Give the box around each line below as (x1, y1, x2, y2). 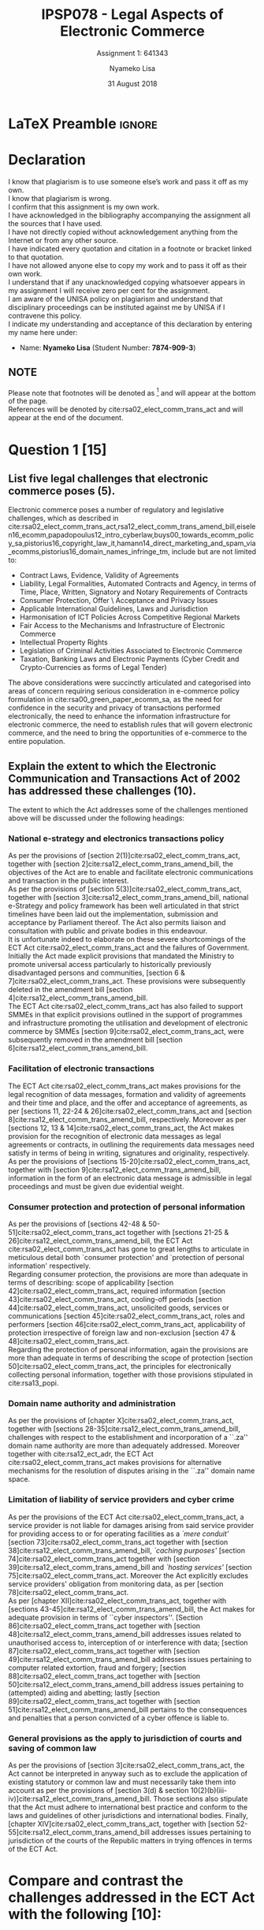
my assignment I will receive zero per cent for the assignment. (8, 285, 210, 295)
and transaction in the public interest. (8, 876, 129, 886)
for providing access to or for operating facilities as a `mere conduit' (8, 1529, 229, 1538)
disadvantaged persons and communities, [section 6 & (8, 968, 185, 978)
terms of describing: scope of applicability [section (8, 1278, 174, 1288)
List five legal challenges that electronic (8, 471, 209, 485)
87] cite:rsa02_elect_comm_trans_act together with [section (8, 1646, 200, 1656)
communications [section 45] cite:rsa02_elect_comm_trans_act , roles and (8, 1311, 245, 1321)
